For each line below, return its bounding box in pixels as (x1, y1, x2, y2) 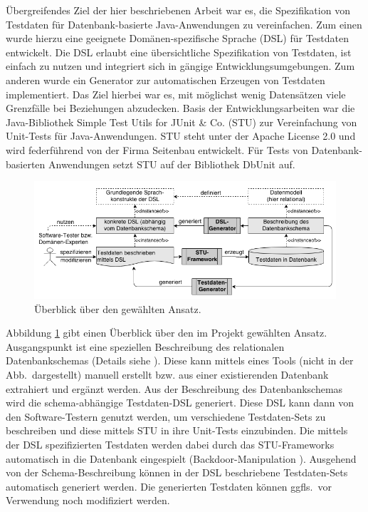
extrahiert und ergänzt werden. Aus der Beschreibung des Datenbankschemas (6, 381, 343, 396)
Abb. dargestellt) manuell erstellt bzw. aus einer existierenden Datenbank (6, 367, 329, 382)
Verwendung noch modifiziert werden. (6, 493, 170, 508)
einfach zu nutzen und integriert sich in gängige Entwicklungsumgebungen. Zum (6, 58, 355, 73)
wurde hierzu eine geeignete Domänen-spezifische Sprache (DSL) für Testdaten (6, 31, 349, 46)
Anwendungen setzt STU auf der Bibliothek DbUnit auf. (48, 156, 295, 171)
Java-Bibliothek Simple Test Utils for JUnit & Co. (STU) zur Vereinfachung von (6, 114, 357, 129)
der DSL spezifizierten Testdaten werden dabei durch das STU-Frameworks (6, 436, 335, 451)
